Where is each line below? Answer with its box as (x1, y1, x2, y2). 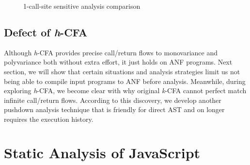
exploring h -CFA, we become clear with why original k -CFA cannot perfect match (4, 85, 247, 96)
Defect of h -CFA (4, 24, 88, 39)
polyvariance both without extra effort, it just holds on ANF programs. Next (4, 57, 233, 67)
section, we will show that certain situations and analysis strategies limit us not (4, 66, 240, 76)
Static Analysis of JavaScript (4, 142, 201, 162)
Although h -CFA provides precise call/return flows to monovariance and (4, 47, 218, 57)
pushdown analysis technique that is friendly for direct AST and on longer (4, 104, 225, 115)
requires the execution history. (4, 114, 94, 124)
